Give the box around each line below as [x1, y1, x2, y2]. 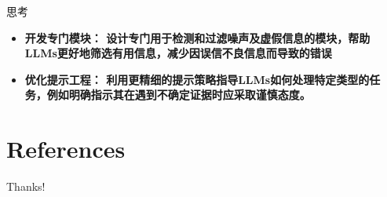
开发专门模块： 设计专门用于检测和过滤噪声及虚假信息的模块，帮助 [24, 29, 371, 46]
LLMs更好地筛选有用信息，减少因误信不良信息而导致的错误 [24, 45, 332, 61]
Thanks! [6, 178, 46, 195]
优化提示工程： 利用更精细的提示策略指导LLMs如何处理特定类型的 [24, 71, 370, 87]
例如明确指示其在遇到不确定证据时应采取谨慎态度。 [46, 86, 311, 103]
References [6, 133, 126, 165]
